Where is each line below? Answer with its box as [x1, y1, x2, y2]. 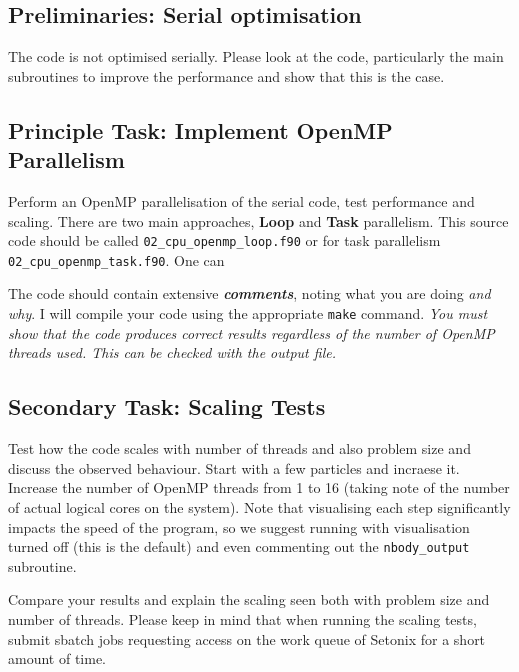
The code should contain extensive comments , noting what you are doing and [8, 283, 491, 304]
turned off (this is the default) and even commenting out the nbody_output [8, 536, 470, 557]
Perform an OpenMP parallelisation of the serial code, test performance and [8, 190, 475, 211]
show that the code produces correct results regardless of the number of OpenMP [8, 322, 495, 343]
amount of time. [8, 648, 106, 669]
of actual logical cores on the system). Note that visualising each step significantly [8, 496, 511, 517]
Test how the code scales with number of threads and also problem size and [8, 438, 471, 459]
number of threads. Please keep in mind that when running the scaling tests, [8, 608, 477, 629]
